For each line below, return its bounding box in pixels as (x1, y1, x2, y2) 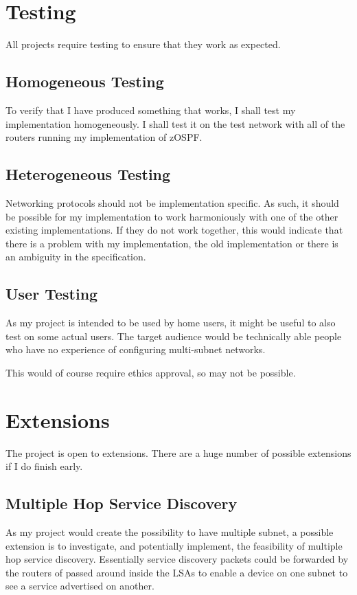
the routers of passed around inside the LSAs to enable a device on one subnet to (5, 565, 348, 579)
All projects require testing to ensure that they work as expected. (5, 37, 281, 52)
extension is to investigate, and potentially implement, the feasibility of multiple (5, 538, 343, 552)
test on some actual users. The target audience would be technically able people (5, 328, 342, 343)
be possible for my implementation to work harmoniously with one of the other (5, 209, 338, 223)
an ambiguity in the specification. (5, 249, 146, 264)
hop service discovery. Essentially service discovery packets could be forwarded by (5, 552, 349, 566)
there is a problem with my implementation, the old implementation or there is (5, 236, 338, 250)
